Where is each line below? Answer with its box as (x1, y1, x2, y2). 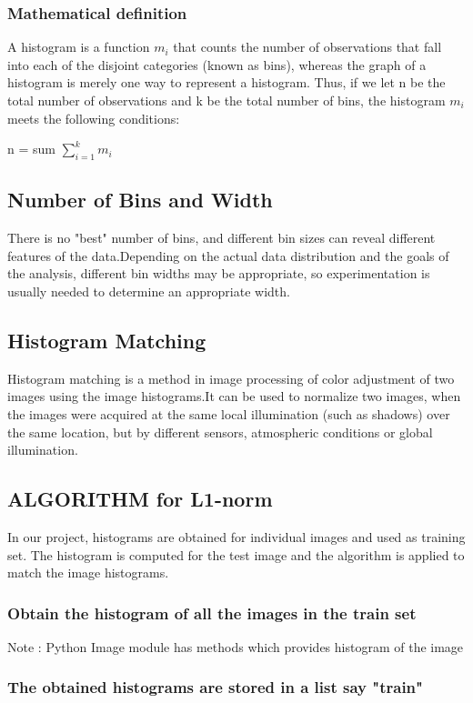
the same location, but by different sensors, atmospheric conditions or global (7, 422, 433, 441)
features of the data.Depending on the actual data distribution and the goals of (7, 246, 449, 265)
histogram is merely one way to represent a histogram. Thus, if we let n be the (7, 73, 446, 92)
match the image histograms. (7, 563, 169, 582)
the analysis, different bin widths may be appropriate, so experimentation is (7, 264, 430, 283)
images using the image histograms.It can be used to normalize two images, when (7, 387, 461, 406)
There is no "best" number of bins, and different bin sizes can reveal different (7, 228, 436, 247)
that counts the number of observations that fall (173, 37, 442, 56)
